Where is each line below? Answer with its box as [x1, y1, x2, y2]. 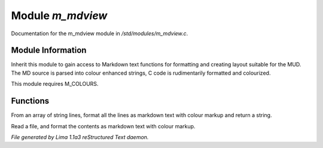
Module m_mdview [11, 9, 108, 22]
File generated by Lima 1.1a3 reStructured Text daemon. [11, 133, 149, 140]
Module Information [11, 45, 87, 55]
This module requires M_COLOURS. [11, 81, 99, 88]
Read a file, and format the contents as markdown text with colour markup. [11, 122, 196, 129]
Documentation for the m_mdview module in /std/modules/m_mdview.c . [11, 30, 188, 37]
